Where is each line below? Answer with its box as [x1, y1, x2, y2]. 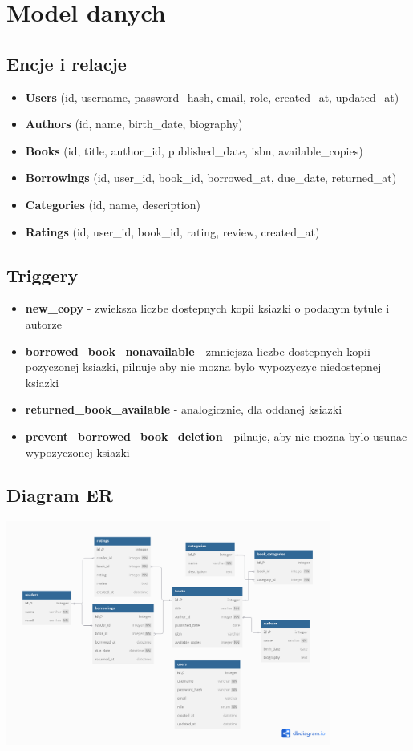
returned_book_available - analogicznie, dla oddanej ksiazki [25, 401, 342, 418]
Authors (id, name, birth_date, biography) [25, 115, 243, 132]
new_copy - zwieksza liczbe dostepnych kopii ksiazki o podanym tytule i [25, 300, 390, 317]
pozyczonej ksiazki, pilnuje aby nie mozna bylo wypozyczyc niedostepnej [25, 358, 382, 375]
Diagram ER [6, 482, 113, 507]
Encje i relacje [6, 50, 127, 75]
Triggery [6, 262, 79, 287]
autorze [25, 315, 62, 332]
